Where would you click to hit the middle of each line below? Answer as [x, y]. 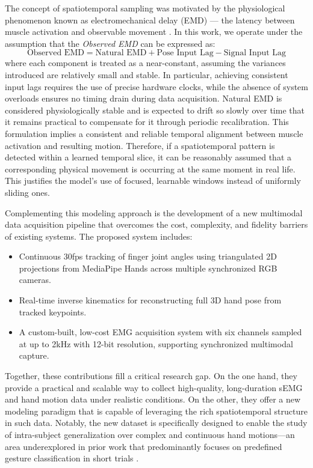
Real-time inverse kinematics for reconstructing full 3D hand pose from [150, 300]
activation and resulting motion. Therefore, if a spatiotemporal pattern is [140, 145]
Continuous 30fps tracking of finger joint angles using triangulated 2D [148, 256]
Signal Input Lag [255, 53]
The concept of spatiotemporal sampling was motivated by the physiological [145, 8]
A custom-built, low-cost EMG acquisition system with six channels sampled [160, 332]
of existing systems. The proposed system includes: [99, 236]
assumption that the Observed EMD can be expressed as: [110, 43]
